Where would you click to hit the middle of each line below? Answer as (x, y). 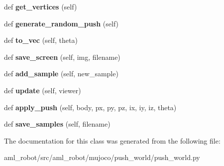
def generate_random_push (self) (61, 23)
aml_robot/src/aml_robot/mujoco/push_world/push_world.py (102, 157)
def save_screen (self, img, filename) (62, 57)
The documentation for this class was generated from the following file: (112, 140)
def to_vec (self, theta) (41, 40)
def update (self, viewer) (43, 90)
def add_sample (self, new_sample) (61, 74)
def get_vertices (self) (41, 6)
